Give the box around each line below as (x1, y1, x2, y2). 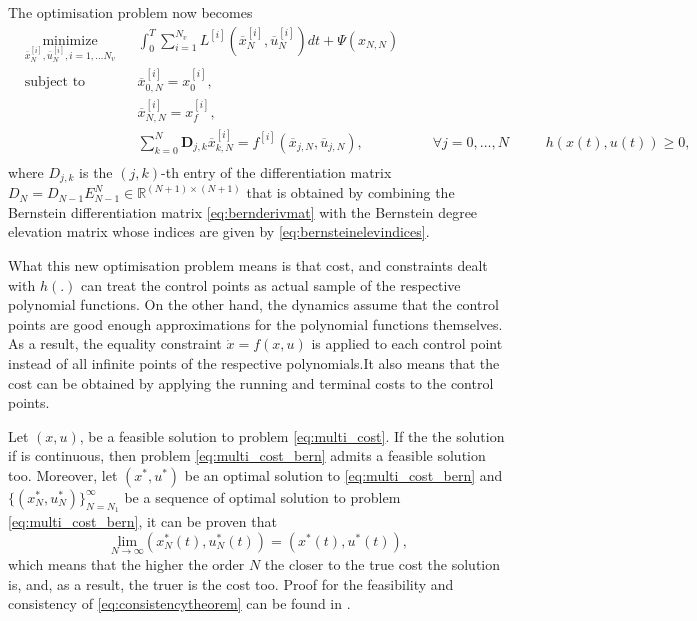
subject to (24, 75, 86, 90)
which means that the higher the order (8, 554, 245, 574)
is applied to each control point (311, 333, 503, 354)
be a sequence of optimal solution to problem (124, 486, 401, 507)
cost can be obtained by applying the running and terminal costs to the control (8, 372, 494, 393)
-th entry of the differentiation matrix (161, 161, 392, 182)
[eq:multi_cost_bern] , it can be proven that (8, 511, 277, 532)
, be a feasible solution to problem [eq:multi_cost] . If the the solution (79, 425, 505, 446)
